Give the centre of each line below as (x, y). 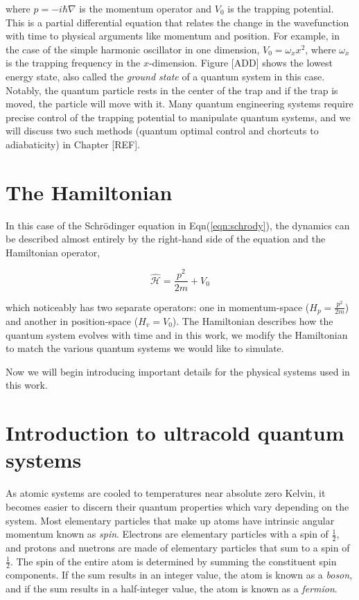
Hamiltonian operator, (53, 252)
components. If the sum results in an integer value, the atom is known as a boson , (179, 575)
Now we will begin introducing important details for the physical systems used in (178, 371)
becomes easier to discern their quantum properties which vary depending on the (177, 506)
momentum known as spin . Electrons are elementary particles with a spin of (167, 534)
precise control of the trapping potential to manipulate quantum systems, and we (178, 117)
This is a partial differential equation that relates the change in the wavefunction (177, 22)
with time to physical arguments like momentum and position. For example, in (173, 36)
